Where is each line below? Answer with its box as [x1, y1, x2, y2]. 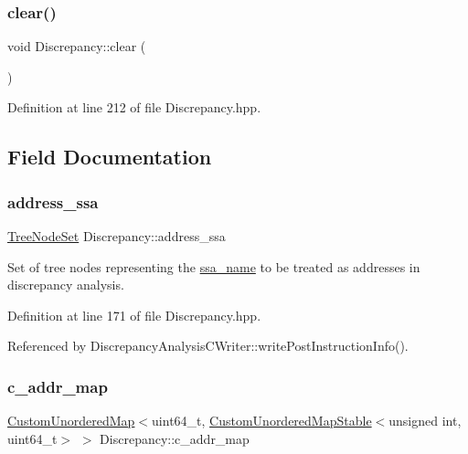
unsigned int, [388, 411, 462, 430]
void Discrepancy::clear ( [7, 37, 146, 56]
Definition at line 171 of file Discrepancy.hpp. [7, 305, 261, 324]
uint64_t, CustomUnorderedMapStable [152, 411, 372, 430]
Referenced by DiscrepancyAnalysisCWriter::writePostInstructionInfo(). [7, 336, 409, 355]
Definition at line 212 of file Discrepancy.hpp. [7, 98, 261, 117]
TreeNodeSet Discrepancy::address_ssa [7, 227, 226, 245]
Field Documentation [7, 143, 212, 171]
